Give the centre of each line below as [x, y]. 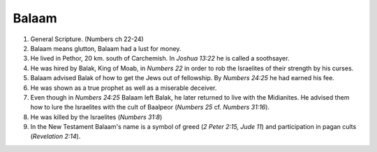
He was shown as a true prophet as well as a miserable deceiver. [124, 88]
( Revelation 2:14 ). [56, 137]
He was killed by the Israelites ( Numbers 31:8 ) [96, 117]
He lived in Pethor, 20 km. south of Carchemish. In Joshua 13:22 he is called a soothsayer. [160, 59]
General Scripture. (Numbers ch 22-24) [87, 39]
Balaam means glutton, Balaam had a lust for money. [106, 48]
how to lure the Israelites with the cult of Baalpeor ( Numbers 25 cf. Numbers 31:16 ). [150, 107]
